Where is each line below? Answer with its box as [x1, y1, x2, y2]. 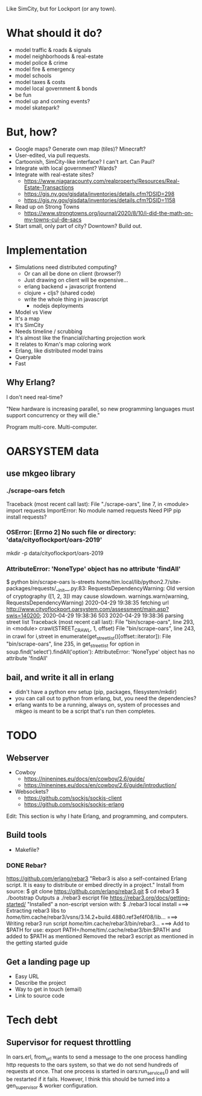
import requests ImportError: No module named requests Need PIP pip [6, 507, 181, 514]
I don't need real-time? [6, 393, 63, 401]
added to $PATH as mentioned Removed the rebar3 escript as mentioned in [6, 933, 194, 940]
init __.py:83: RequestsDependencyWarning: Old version [58, 585, 195, 593]
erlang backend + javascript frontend [24, 282, 116, 290]
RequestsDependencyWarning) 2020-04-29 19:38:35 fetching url [6, 598, 169, 606]
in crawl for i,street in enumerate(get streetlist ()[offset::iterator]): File [6, 632, 171, 641]
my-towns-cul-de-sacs [24, 216, 82, 223]
